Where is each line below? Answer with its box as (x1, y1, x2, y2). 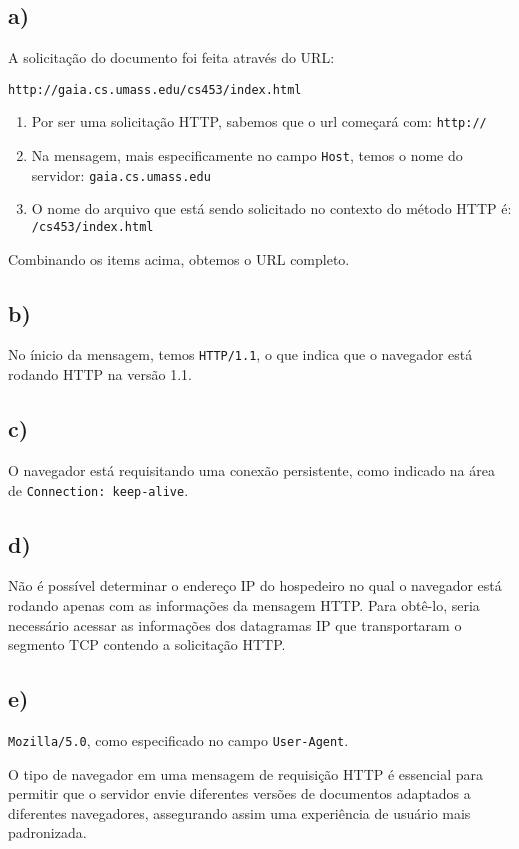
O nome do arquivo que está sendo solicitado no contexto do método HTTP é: (31, 198, 512, 219)
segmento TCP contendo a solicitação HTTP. (8, 634, 286, 655)
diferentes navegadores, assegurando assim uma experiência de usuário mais (8, 802, 471, 823)
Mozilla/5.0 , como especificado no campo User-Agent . (8, 729, 349, 750)
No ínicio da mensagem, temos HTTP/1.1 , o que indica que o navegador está (8, 344, 473, 365)
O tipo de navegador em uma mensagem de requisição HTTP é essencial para (8, 763, 483, 784)
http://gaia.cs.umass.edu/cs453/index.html (8, 82, 302, 97)
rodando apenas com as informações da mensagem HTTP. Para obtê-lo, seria (8, 594, 480, 615)
